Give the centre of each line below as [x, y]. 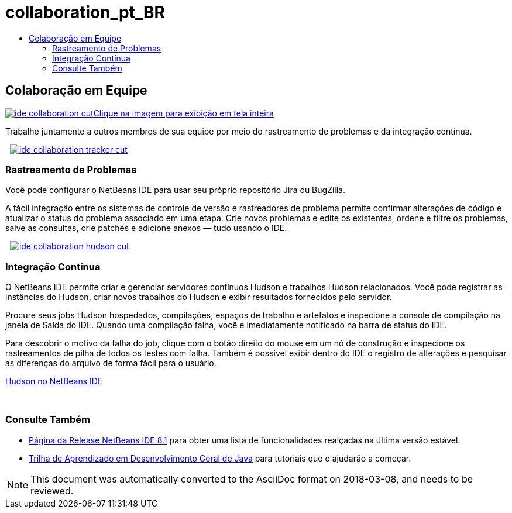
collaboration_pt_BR [85, 12]
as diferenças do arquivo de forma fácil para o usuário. [111, 363]
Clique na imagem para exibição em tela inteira [183, 113]
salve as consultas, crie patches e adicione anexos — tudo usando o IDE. [146, 228]
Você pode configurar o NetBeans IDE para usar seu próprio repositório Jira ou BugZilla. [175, 190]
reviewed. [52, 490]
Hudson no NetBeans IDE [54, 381]
